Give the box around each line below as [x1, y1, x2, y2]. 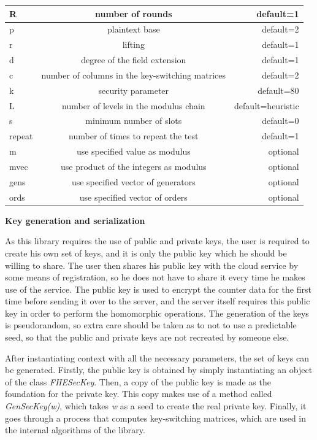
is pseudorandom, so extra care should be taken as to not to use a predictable [5, 318, 297, 331]
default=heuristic [234, 99, 299, 112]
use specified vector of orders [79, 190, 188, 203]
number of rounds [95, 7, 172, 20]
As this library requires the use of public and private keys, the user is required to [5, 234, 310, 247]
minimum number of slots [85, 114, 182, 127]
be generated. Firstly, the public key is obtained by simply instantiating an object [5, 363, 313, 376]
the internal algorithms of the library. [5, 423, 145, 436]
